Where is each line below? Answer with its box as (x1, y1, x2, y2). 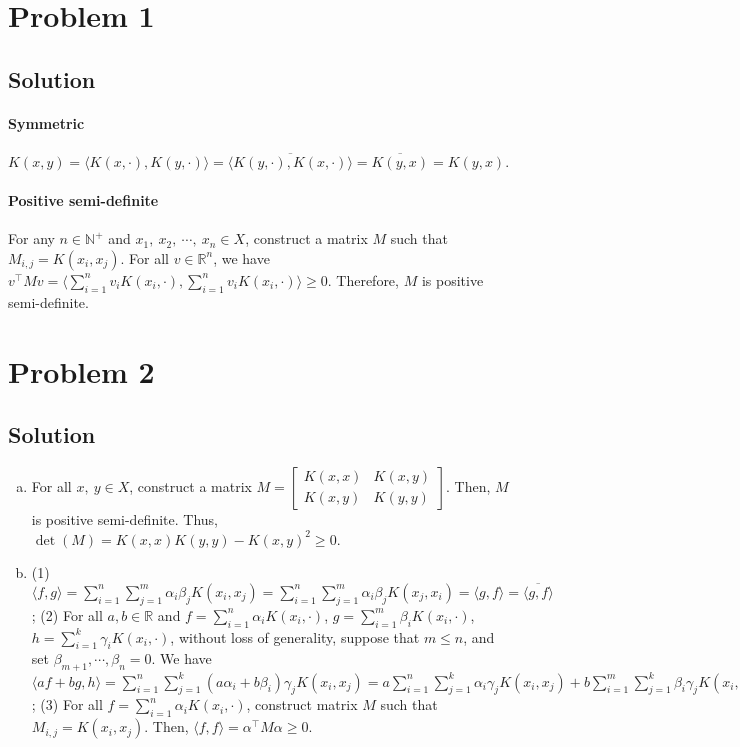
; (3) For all (31, 694, 103, 715)
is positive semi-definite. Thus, (31, 508, 218, 529)
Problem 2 (8, 350, 155, 391)
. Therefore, (327, 269, 399, 290)
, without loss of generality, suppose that (170, 626, 420, 647)
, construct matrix (246, 694, 358, 715)
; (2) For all (31, 604, 103, 625)
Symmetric (8, 112, 85, 133)
